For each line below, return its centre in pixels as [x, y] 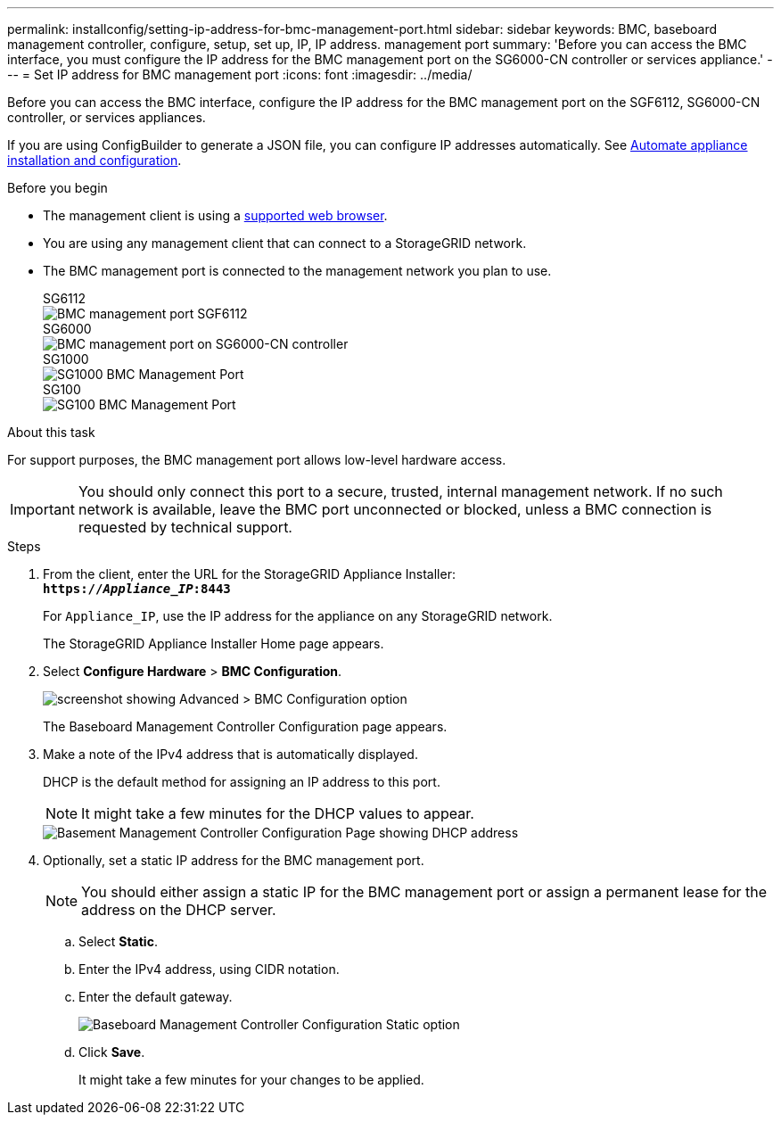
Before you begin [58, 188]
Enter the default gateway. [156, 997]
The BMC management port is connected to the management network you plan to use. [297, 271]
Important [42, 509]
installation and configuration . [95, 160]
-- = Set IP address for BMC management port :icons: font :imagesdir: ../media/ [240, 74]
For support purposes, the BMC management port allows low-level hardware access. [257, 460]
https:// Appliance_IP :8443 [137, 589]
